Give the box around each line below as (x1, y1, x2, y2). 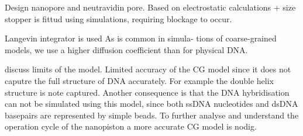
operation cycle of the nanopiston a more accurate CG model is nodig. (5, 120, 257, 132)
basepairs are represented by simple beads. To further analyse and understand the (5, 109, 299, 121)
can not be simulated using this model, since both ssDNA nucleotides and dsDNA (5, 97, 298, 110)
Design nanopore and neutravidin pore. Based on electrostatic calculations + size (5, 1, 296, 13)
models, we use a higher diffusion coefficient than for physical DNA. (5, 43, 248, 55)
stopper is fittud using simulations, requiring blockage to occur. (5, 12, 232, 25)
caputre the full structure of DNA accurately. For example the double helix (5, 74, 274, 86)
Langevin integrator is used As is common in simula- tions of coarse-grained (5, 32, 277, 44)
